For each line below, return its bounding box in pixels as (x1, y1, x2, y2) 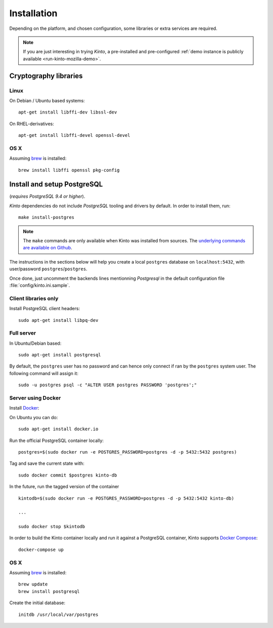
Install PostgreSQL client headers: (9, 306, 80, 312)
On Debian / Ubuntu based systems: (9, 97, 85, 103)
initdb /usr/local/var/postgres (18, 611, 99, 617)
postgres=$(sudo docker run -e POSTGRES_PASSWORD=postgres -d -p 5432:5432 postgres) (18, 449, 237, 455)
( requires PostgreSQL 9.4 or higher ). (9, 193, 85, 200)
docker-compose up (18, 546, 64, 552)
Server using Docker (9, 394, 61, 401)
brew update (18, 581, 48, 587)
